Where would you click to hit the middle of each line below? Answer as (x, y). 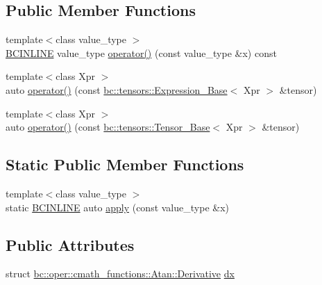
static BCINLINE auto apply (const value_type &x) (117, 207)
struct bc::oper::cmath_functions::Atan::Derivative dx (120, 274)
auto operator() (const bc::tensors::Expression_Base (117, 89)
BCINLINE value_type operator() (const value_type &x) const (141, 52)
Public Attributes (70, 244)
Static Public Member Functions (125, 164)
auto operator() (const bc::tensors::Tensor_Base (108, 127)
